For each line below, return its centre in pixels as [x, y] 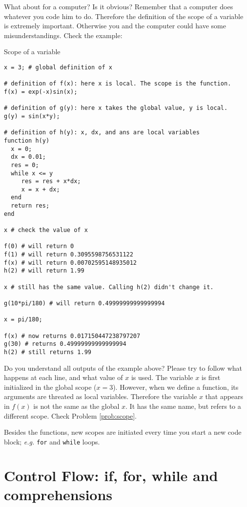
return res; [30, 206]
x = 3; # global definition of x [58, 67]
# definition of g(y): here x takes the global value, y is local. [116, 108]
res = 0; [25, 165]
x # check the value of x [46, 230]
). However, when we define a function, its [176, 387]
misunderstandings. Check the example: [63, 35]
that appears [224, 396]
